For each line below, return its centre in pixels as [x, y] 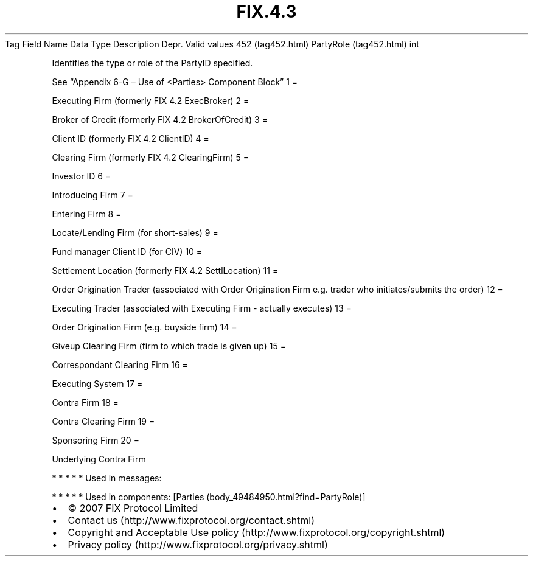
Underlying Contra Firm [99, 459]
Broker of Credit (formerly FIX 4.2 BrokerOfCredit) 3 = [160, 119]
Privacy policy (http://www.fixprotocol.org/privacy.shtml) [198, 544]
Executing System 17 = [97, 383]
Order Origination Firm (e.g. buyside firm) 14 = [145, 327]
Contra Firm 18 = [85, 402]
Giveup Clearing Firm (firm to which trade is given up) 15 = [169, 346]
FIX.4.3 [266, 12]
